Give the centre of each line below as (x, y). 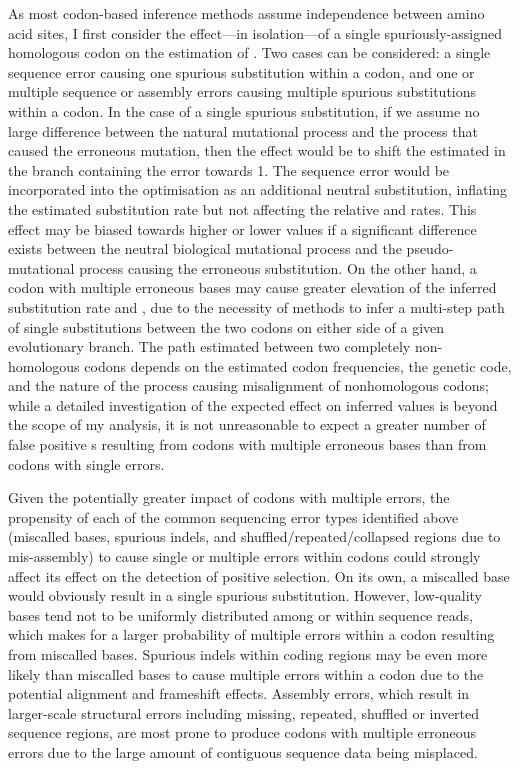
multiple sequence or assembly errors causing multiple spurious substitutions (242, 91)
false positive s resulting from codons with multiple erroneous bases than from (247, 444)
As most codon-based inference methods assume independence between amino (246, 13)
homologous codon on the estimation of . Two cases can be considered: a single (249, 52)
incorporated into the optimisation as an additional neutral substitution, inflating (258, 189)
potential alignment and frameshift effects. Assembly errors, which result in (239, 693)
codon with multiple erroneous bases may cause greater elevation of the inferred (252, 287)
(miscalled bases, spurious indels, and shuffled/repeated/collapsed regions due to (254, 536)
